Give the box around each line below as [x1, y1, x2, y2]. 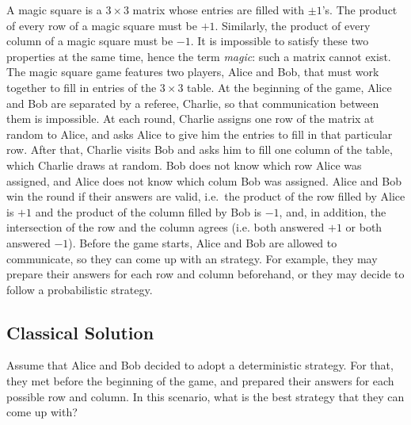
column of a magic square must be [6, 33, 173, 49]
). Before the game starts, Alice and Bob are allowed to [68, 234, 337, 251]
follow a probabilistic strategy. [6, 281, 153, 297]
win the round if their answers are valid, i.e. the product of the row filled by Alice [6, 188, 405, 205]
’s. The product [322, 2, 398, 17]
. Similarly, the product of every [215, 17, 371, 33]
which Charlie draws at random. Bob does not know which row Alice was [6, 156, 362, 173]
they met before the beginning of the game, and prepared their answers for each [6, 373, 394, 389]
